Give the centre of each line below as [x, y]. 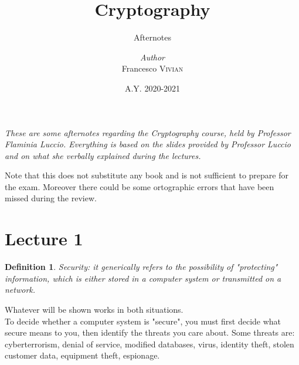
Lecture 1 [44, 239]
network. [20, 290]
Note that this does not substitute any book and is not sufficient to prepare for [147, 175]
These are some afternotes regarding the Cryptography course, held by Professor [148, 132]
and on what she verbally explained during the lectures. [103, 155]
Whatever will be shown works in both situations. [94, 309]
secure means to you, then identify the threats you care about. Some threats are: [150, 332]
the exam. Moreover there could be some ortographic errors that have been [140, 186]
